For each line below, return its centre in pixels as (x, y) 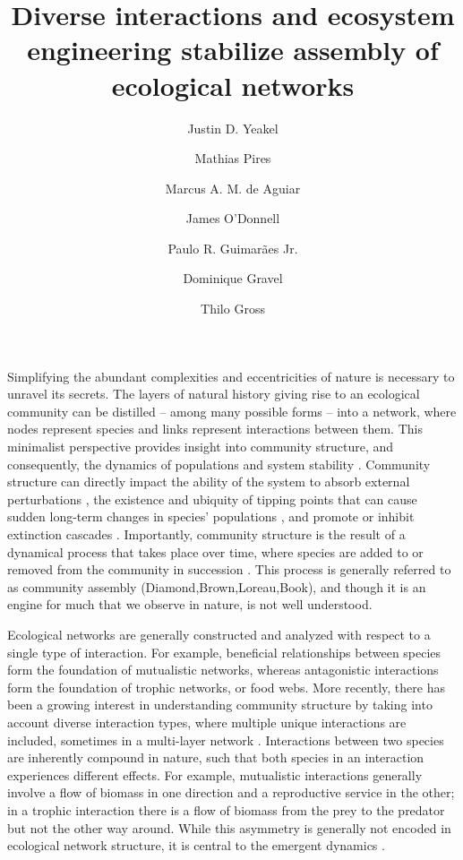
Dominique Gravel (233, 278)
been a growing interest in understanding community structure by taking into (220, 705)
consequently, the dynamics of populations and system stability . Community (219, 464)
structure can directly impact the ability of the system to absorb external (209, 482)
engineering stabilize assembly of (233, 50)
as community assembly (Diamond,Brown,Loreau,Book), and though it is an (217, 586)
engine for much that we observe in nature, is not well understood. (190, 604)
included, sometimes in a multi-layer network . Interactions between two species (226, 740)
